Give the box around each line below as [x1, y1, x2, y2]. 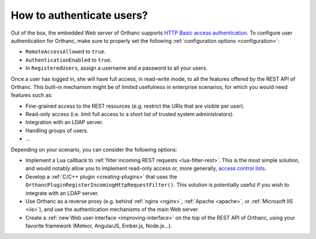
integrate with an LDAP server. [25, 189, 99, 196]
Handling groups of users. [25, 127, 88, 134]
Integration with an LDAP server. [25, 119, 104, 126]
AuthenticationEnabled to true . [25, 56, 112, 63]
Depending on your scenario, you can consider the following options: [11, 146, 178, 153]
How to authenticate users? [11, 9, 149, 22]
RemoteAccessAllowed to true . [25, 48, 106, 55]
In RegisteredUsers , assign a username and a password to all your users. [25, 64, 208, 71]
